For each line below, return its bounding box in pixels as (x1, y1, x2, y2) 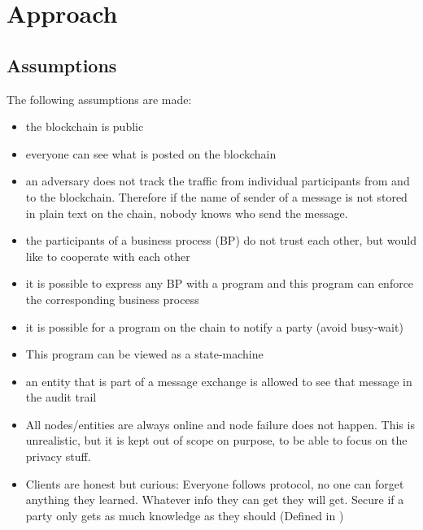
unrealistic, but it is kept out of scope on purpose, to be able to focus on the (25, 432, 408, 449)
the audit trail (25, 389, 97, 406)
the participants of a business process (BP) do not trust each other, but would (25, 232, 416, 249)
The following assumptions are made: (7, 90, 192, 107)
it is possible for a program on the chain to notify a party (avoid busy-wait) (25, 318, 403, 335)
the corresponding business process (25, 290, 199, 307)
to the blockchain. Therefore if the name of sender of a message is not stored (25, 188, 408, 205)
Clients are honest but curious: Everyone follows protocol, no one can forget (25, 475, 404, 492)
